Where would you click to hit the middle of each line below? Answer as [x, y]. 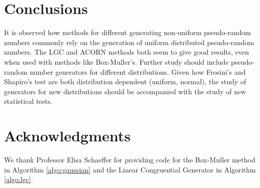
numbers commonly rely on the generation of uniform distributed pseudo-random [129, 42]
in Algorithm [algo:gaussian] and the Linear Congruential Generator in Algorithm [130, 169]
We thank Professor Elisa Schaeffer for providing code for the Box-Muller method [130, 159]
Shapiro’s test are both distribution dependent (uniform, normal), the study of [125, 81]
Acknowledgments [67, 136]
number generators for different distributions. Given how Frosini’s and [138, 71]
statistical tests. [28, 101]
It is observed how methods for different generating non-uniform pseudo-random [127, 32]
